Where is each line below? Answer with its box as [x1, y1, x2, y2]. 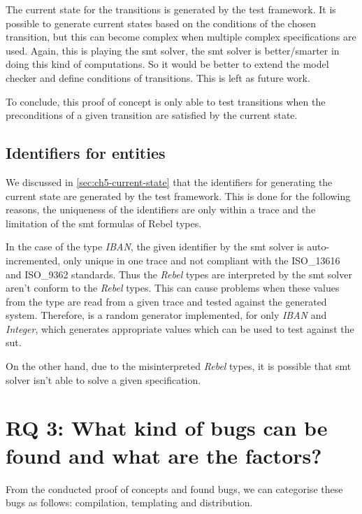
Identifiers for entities [6, 142, 166, 164]
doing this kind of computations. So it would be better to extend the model [6, 57, 329, 71]
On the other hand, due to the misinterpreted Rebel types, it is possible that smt [6, 359, 352, 373]
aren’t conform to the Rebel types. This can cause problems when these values [6, 280, 340, 295]
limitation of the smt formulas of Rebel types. [6, 215, 202, 230]
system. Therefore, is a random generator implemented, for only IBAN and [6, 308, 327, 322]
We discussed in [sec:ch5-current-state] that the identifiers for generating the [6, 174, 333, 189]
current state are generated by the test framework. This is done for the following [6, 188, 351, 203]
